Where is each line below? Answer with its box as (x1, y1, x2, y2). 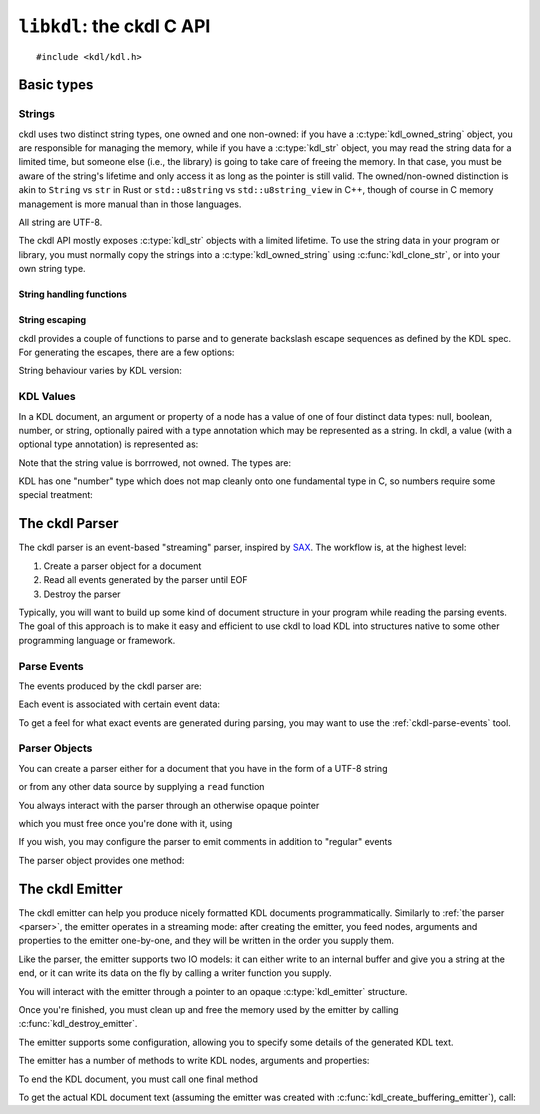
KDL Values (18, 390, 76, 404)
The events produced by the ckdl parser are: (18, 680, 202, 692)
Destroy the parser (43, 588, 121, 600)
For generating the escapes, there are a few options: (18, 346, 235, 358)
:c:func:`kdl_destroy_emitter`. (18, 1018, 138, 1030)
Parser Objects (18, 741, 93, 755)
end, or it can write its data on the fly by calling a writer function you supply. (18, 967, 332, 979)
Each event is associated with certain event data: (18, 698, 220, 710)
